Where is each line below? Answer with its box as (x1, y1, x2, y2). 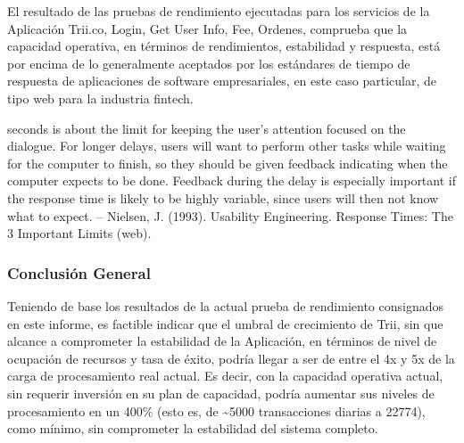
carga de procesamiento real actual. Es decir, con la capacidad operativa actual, (7, 366, 443, 385)
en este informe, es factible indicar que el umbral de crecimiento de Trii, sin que (7, 314, 443, 332)
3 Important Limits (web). (7, 224, 152, 242)
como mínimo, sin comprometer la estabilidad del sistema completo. (7, 419, 378, 438)
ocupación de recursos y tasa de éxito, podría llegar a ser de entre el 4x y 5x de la (7, 349, 455, 367)
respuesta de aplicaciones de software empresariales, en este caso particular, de (7, 71, 437, 90)
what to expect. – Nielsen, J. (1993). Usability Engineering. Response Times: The (7, 206, 453, 225)
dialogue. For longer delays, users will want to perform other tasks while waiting (7, 136, 446, 155)
